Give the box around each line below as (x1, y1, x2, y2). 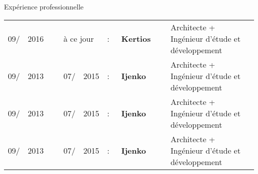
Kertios (121, 32, 151, 44)
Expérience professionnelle (4, 1, 84, 11)
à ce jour (64, 32, 94, 44)
